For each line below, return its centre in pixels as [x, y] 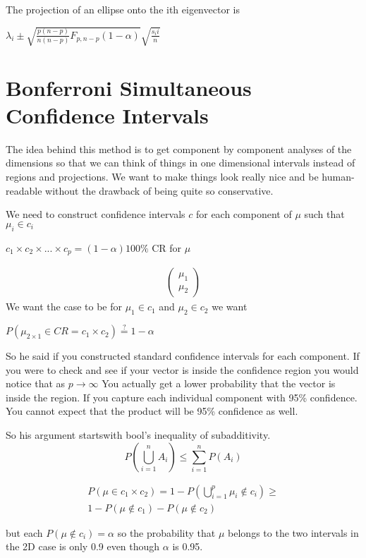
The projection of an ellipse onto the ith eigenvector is [123, 9]
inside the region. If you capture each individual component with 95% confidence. [182, 397]
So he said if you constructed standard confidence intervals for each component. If [183, 356]
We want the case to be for [64, 307]
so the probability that [166, 532]
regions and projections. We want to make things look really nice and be [162, 176]
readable [24, 190]
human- [338, 176]
